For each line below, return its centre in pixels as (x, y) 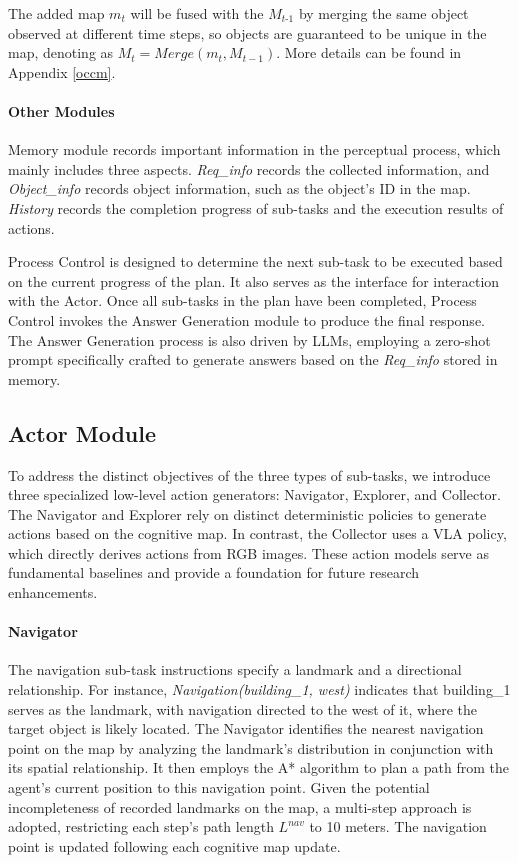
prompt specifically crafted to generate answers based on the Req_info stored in (253, 359)
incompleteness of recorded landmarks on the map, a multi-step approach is (240, 806)
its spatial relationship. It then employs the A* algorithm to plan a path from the (258, 767)
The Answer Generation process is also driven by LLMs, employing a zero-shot (249, 339)
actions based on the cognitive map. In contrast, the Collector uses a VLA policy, (257, 533)
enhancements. (53, 592)
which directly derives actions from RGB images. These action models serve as (248, 552)
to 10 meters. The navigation (398, 826)
